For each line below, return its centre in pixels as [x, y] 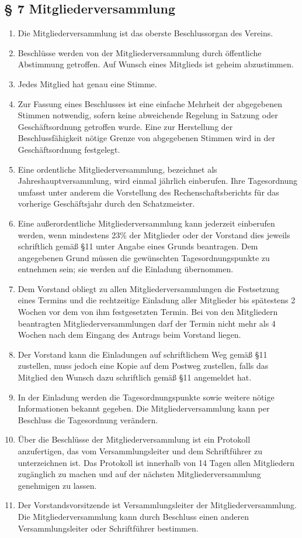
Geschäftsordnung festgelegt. [69, 149]
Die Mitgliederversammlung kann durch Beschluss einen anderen [133, 516]
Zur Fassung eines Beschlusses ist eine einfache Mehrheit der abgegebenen [150, 103]
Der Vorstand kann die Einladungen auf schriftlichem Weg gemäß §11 [143, 354]
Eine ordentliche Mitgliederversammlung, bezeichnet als [117, 169]
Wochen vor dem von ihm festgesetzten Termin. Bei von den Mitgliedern [148, 312]
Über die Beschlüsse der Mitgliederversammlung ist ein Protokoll [134, 439]
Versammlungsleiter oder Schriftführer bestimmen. [108, 528]
